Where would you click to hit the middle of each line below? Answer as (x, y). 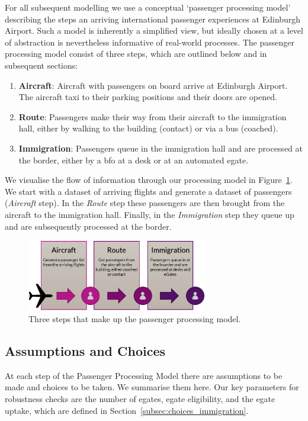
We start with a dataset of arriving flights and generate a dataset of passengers (148, 191)
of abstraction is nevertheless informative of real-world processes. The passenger (150, 42)
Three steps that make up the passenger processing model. (135, 318)
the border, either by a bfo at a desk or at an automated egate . (134, 160)
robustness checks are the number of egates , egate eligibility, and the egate (140, 398)
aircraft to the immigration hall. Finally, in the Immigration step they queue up (150, 214)
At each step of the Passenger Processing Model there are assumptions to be (144, 375)
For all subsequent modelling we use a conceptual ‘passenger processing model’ (148, 7)
